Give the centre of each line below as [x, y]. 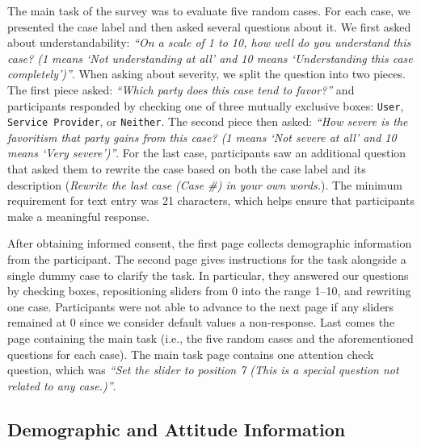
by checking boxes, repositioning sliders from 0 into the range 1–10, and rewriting [209, 291]
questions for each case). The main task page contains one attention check [191, 354]
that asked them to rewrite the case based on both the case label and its [187, 169]
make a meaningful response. [78, 216]
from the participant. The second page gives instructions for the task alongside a [207, 259]
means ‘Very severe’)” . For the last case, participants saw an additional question [207, 153]
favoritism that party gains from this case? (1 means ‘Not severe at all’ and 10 [202, 137]
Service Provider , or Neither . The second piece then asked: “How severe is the [208, 121]
